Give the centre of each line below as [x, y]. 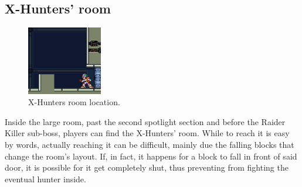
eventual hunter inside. [45, 179]
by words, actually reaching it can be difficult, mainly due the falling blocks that [150, 144]
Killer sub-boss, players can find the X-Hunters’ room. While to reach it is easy [147, 133]
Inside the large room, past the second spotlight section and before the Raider [145, 121]
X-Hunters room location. [74, 102]
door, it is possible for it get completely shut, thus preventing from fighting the [147, 167]
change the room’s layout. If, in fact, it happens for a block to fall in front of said [151, 156]
